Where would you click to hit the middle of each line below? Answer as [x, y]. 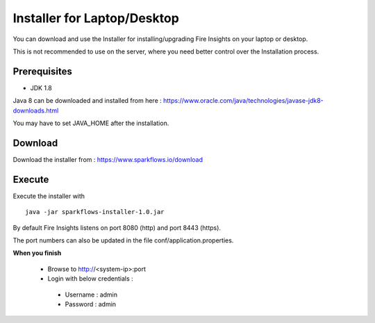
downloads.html [36, 110]
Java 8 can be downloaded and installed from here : [87, 101]
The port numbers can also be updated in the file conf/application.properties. [123, 240]
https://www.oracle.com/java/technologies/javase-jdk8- [244, 101]
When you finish [37, 253]
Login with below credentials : [90, 279]
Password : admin [91, 304]
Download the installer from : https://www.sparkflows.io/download [108, 159]
